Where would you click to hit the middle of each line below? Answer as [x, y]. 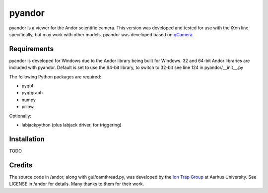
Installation [27, 139]
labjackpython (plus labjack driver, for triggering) [71, 125]
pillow [28, 107]
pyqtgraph [32, 93]
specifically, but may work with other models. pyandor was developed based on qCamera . [101, 34]
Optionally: [20, 116]
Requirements [32, 49]
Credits [21, 165]
